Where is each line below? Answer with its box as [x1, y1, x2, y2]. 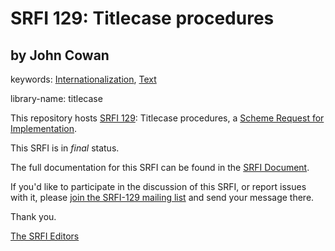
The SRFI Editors [10, 230, 80, 242]
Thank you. [10, 211, 57, 222]
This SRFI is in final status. [10, 142, 120, 154]
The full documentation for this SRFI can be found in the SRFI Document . [10, 162, 310, 173]
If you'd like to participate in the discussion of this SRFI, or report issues [10, 181, 307, 192]
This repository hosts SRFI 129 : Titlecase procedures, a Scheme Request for [10, 112, 325, 124]
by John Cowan [10, 47, 110, 64]
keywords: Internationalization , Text [10, 73, 157, 85]
